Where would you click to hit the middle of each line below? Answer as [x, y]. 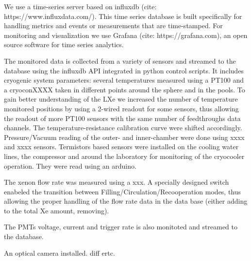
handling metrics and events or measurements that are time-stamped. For [113, 26]
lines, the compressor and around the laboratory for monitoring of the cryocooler [124, 156]
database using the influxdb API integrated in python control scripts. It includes [124, 70]
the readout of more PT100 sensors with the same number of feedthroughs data [122, 118]
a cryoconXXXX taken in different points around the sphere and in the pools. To [125, 89]
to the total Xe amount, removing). [57, 210]
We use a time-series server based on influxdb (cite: [80, 6]
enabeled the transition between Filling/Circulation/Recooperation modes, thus [123, 191]
